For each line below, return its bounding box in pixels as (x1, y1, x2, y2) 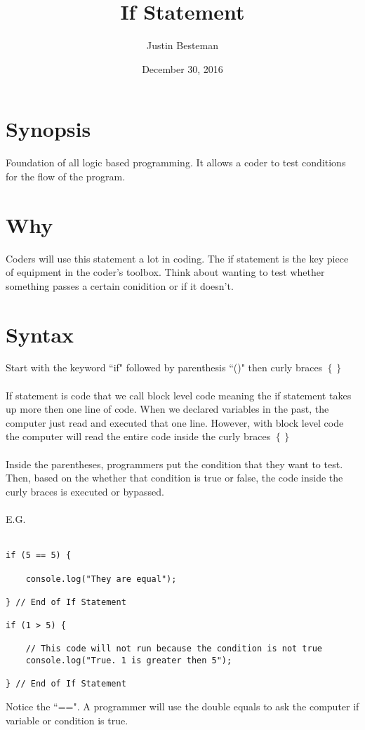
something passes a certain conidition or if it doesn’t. (6, 278, 234, 293)
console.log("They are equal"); (25, 573, 177, 584)
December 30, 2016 (142, 61, 223, 76)
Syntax (6, 319, 74, 348)
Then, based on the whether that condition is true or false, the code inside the (6, 470, 343, 485)
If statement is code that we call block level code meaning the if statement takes (6, 387, 352, 402)
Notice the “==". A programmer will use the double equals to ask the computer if (6, 699, 359, 714)
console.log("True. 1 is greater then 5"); (25, 656, 232, 666)
